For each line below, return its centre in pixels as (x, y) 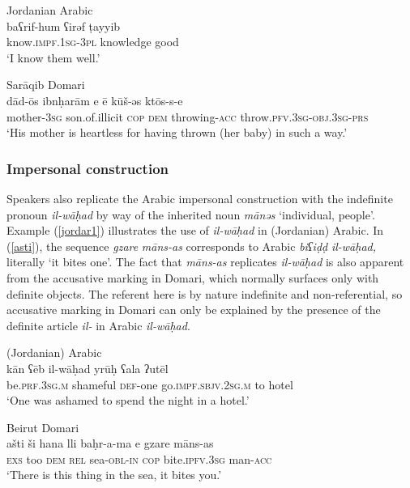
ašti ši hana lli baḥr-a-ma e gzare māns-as (110, 443)
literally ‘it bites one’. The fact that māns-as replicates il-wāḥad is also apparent (205, 262)
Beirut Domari (43, 427)
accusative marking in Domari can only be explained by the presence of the (194, 310)
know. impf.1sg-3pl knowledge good (93, 42)
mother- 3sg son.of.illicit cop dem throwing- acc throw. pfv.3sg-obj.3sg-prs (188, 116)
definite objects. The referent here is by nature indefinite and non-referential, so (205, 293)
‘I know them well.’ (53, 57)
